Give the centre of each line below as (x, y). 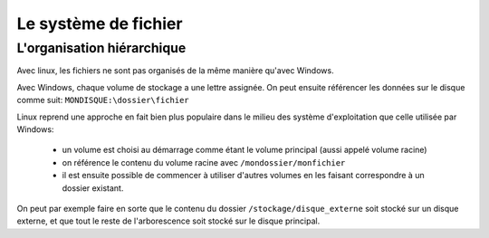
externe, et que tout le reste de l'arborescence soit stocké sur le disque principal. (168, 221)
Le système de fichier (100, 24)
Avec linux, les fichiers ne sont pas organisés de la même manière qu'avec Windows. (175, 71)
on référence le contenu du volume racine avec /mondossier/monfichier (204, 162)
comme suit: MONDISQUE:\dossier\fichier (103, 100)
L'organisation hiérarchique (101, 48)
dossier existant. (93, 188)
